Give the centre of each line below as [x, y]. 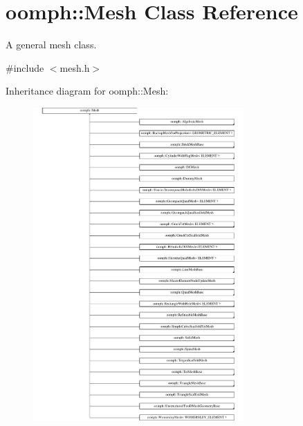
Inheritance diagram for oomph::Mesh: [87, 91]
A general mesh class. [51, 45]
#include [25, 67]
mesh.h [75, 67]
